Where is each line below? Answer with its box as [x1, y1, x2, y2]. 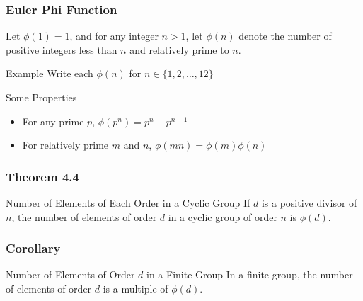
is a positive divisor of [261, 195, 357, 210]
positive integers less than [6, 42, 117, 57]
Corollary [6, 239, 61, 257]
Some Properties [6, 90, 77, 104]
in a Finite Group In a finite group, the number [146, 267, 353, 282]
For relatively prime [22, 137, 109, 152]
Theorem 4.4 [6, 167, 79, 185]
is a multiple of [103, 281, 168, 295]
